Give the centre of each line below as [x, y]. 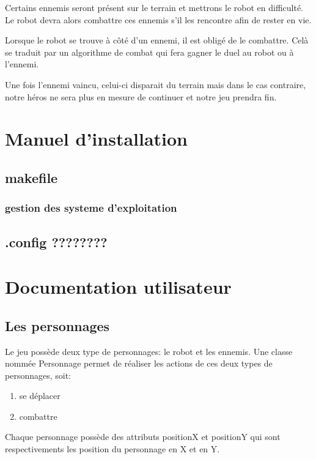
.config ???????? [56, 241]
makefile [31, 177]
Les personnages [57, 325]
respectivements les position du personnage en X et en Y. [112, 449]
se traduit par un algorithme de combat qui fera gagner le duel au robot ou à [149, 52]
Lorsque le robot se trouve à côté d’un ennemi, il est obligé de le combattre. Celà [157, 40]
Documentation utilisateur [118, 287]
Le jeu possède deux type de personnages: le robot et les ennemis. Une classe [149, 351]
